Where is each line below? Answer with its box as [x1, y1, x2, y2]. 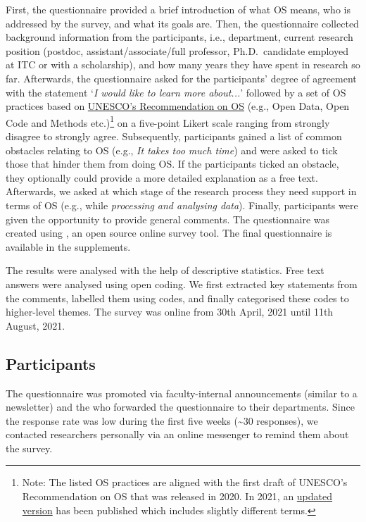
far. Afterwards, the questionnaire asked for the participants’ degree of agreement [6, 70, 357, 85]
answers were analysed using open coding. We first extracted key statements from [6, 276, 358, 291]
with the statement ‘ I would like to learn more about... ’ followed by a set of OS [6, 85, 346, 99]
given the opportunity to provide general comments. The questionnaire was [6, 211, 330, 226]
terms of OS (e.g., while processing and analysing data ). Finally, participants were [6, 197, 358, 212]
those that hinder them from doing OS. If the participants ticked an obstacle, [6, 156, 339, 171]
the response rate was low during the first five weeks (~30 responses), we [6, 413, 318, 428]
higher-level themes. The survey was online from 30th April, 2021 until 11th [6, 304, 334, 319]
